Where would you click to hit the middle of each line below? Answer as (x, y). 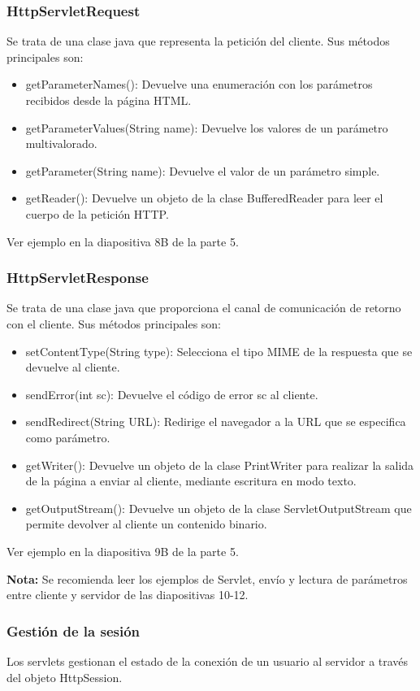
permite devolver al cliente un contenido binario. (146, 524)
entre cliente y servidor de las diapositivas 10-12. (128, 595)
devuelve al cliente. (73, 367)
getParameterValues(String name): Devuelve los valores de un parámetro (207, 127)
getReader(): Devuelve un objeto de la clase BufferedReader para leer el (204, 198)
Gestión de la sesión (74, 630)
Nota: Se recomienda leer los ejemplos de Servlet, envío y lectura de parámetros (207, 578)
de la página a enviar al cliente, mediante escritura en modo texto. (191, 481)
